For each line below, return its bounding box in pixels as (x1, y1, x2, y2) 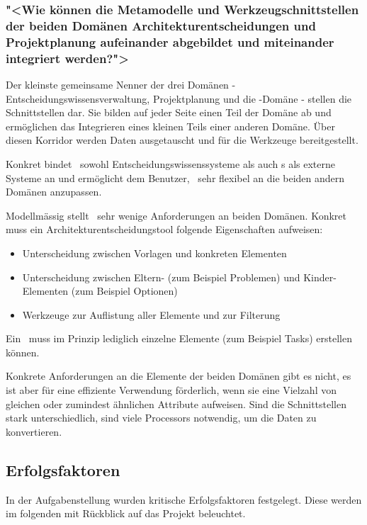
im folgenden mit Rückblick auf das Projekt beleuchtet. (6, 506, 246, 521)
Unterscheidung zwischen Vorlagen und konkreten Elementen (22, 245, 287, 260)
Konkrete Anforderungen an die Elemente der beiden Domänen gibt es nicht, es (6, 368, 351, 383)
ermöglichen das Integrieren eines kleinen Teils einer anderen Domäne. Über (6, 118, 335, 133)
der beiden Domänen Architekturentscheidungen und (6, 16, 316, 34)
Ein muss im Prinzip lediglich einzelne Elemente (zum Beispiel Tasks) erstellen (6, 331, 352, 346)
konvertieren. (6, 424, 62, 439)
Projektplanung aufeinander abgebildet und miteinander (6, 33, 334, 50)
